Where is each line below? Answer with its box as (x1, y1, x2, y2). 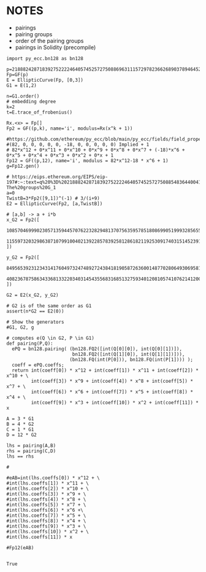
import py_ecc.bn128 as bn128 (6, 55, 84, 61)
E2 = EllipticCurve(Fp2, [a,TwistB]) (6, 200, 103, 206)
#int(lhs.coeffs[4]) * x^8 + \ (6, 496, 86, 503)
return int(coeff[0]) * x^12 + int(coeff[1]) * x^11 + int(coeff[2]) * (12, 367, 199, 374)
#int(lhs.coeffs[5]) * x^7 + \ (6, 501, 86, 507)
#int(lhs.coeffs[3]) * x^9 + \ (6, 491, 86, 497)
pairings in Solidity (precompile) (15, 44, 96, 51)
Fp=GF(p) (6, 71, 29, 77)
